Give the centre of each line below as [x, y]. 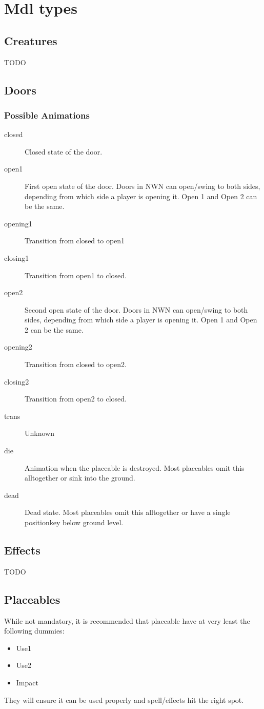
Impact [27, 682]
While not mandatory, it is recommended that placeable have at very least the [127, 620]
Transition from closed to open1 [75, 241]
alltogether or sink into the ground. [80, 478]
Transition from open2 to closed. [76, 399]
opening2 [18, 347]
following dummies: [34, 631]
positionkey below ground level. [74, 522]
